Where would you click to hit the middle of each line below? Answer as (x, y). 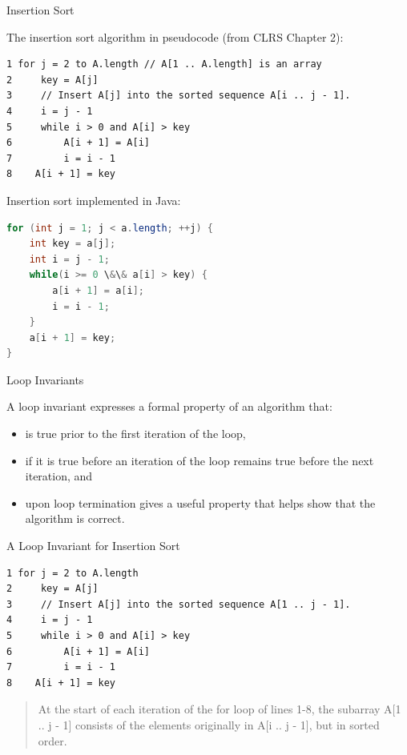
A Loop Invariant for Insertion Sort (93, 546)
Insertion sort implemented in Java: (94, 200)
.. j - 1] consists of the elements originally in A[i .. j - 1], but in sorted (209, 724)
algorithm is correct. (75, 518)
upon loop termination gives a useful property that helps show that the (200, 502)
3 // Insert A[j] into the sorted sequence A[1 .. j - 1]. (179, 604)
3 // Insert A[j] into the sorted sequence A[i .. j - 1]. (179, 96)
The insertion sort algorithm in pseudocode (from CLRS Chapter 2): (175, 36)
